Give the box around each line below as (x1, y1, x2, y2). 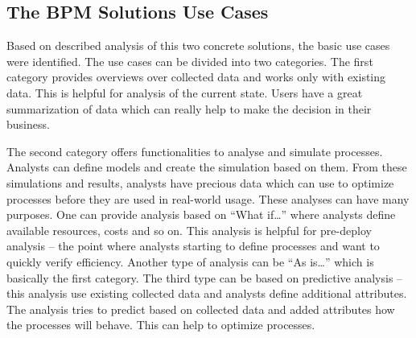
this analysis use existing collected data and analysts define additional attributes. (6, 285, 407, 302)
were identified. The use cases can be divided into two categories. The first (6, 52, 373, 69)
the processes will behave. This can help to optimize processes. (6, 316, 315, 333)
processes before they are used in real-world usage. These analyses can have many (6, 190, 410, 207)
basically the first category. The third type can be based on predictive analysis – (6, 269, 403, 286)
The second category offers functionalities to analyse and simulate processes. (6, 142, 383, 159)
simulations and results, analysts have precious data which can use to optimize (6, 174, 394, 191)
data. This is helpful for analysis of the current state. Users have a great (6, 84, 363, 101)
